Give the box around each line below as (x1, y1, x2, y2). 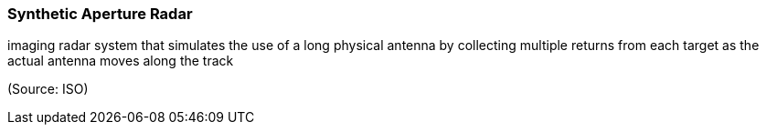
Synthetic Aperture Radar (7, 5, 193, 23)
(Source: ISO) (7, 81, 89, 97)
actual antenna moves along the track (7, 53, 234, 69)
